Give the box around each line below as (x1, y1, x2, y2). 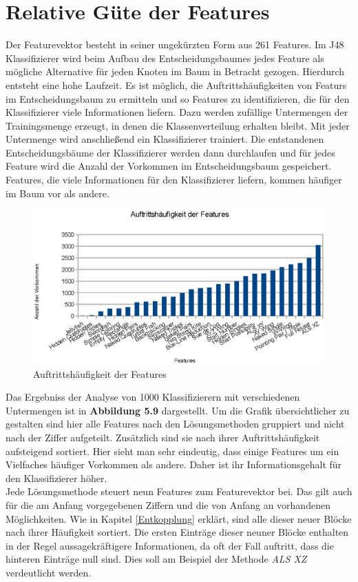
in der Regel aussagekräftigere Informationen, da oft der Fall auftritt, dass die (6, 538, 334, 552)
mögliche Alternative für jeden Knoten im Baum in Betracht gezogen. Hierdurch (6, 64, 345, 79)
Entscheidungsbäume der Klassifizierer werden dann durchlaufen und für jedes (6, 145, 335, 159)
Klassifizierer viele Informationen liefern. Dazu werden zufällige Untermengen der (6, 105, 348, 119)
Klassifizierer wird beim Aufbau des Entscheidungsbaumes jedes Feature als (6, 50, 324, 65)
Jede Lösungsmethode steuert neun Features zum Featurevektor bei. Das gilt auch (6, 484, 352, 499)
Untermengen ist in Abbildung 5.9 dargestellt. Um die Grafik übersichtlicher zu (6, 403, 350, 417)
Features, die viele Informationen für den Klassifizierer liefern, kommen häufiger (6, 172, 342, 187)
